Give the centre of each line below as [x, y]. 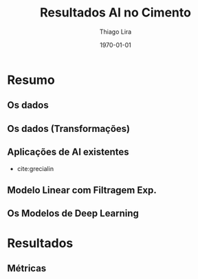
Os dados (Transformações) [69, 129]
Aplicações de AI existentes [68, 152]
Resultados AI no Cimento [115, 13]
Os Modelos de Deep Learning [73, 213]
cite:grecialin [35, 168]
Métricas [27, 268]
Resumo [31, 80]
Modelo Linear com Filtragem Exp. [82, 190]
